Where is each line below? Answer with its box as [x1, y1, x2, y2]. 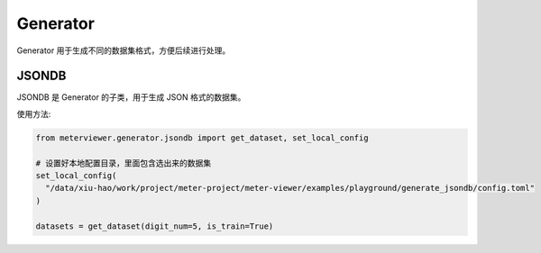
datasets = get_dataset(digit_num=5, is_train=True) [35, 221, 274, 231]
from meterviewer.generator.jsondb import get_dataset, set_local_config [35, 132, 369, 143]
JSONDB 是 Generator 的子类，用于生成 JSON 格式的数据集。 [16, 92, 246, 103]
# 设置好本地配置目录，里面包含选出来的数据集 [35, 158, 212, 168]
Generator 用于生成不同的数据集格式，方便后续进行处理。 [16, 45, 231, 56]
